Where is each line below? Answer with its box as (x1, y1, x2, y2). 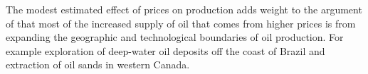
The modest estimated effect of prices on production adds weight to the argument (6, 2, 362, 16)
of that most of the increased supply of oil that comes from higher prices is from (6, 16, 356, 30)
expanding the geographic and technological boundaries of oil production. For (6, 30, 344, 44)
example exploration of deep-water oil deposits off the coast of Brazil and (6, 43, 325, 58)
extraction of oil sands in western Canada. (6, 57, 190, 72)
